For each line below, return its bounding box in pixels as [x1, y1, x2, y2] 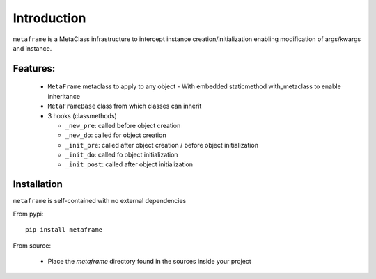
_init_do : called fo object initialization [65, 150, 178, 159]
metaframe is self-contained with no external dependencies [13, 197, 187, 205]
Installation [13, 178, 63, 191]
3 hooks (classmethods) [47, 111, 118, 120]
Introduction [13, 10, 86, 26]
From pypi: [13, 209, 44, 218]
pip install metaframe [25, 226, 103, 234]
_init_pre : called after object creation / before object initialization [65, 141, 259, 149]
